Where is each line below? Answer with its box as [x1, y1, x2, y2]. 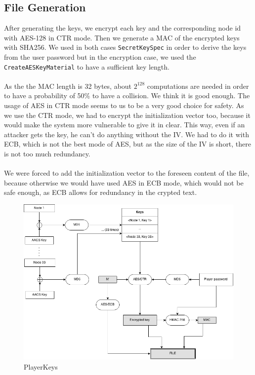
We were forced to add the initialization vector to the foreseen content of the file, [4, 168, 250, 178]
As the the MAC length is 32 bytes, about [4, 80, 132, 91]
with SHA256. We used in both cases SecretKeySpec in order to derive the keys [4, 42, 247, 52]
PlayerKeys [24, 361, 58, 372]
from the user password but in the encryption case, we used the [4, 52, 196, 62]
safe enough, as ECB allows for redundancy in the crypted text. [4, 187, 197, 197]
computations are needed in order [147, 80, 249, 91]
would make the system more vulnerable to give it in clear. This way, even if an [4, 119, 245, 130]
